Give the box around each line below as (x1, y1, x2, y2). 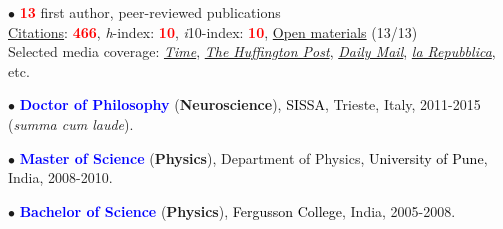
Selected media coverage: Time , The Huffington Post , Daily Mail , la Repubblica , (8, 41, 496, 62)
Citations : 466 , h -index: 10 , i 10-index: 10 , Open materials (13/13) (8, 21, 418, 42)
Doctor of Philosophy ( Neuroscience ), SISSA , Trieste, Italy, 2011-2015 (19, 94, 481, 115)
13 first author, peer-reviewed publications (19, 2, 281, 22)
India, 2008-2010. (8, 167, 113, 188)
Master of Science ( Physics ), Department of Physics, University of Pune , (19, 147, 488, 168)
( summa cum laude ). (8, 113, 134, 134)
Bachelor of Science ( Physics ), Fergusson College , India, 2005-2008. (19, 200, 456, 221)
